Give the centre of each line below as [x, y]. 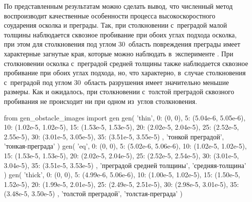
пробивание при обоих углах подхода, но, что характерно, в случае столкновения [125, 73]
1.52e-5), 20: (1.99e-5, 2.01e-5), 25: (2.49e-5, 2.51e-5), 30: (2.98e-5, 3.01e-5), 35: [121, 184]
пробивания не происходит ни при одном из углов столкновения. [101, 101]
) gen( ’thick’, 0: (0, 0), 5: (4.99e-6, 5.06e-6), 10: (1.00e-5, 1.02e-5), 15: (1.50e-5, [122, 175]
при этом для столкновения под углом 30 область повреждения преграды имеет [122, 44]
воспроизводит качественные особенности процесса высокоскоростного [110, 15]
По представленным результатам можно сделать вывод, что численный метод [118, 6]
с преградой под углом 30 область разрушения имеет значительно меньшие [117, 82]
